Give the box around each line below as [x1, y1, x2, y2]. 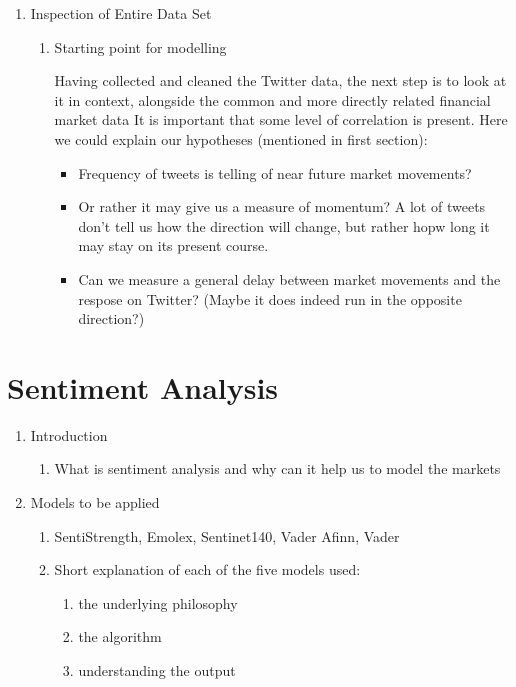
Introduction [30, 424, 108, 445]
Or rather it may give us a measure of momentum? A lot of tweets [78, 196, 486, 217]
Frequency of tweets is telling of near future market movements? [78, 162, 472, 183]
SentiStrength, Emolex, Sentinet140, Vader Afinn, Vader [54, 525, 400, 546]
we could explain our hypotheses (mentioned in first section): [54, 128, 428, 149]
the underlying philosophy [78, 592, 238, 613]
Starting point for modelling [54, 36, 227, 57]
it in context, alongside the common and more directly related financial [54, 89, 491, 110]
